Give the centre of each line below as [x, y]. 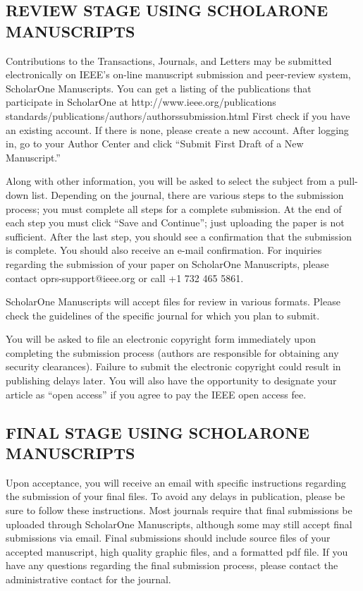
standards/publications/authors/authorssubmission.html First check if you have [178, 115]
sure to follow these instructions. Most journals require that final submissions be [179, 510]
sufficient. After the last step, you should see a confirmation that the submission [179, 236]
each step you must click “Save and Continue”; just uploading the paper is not [175, 223]
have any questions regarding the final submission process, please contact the [172, 565]
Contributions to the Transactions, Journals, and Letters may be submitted [169, 60]
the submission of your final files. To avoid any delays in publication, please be [176, 496]
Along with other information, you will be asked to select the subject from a [171, 181]
